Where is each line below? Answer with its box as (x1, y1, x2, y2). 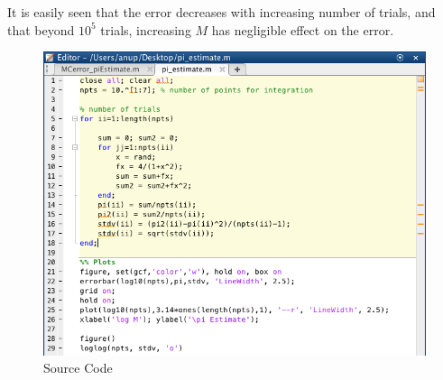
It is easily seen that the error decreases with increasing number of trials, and (7, 3, 436, 21)
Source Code (43, 358, 113, 377)
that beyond (7, 20, 75, 39)
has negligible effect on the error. (211, 20, 394, 39)
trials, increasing (100, 20, 191, 39)
